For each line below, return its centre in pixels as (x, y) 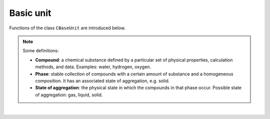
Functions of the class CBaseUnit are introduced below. (67, 28)
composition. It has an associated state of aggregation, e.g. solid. (102, 81)
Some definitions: (41, 51)
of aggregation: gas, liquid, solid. (69, 95)
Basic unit (30, 13)
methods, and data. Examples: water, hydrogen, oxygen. (93, 67)
